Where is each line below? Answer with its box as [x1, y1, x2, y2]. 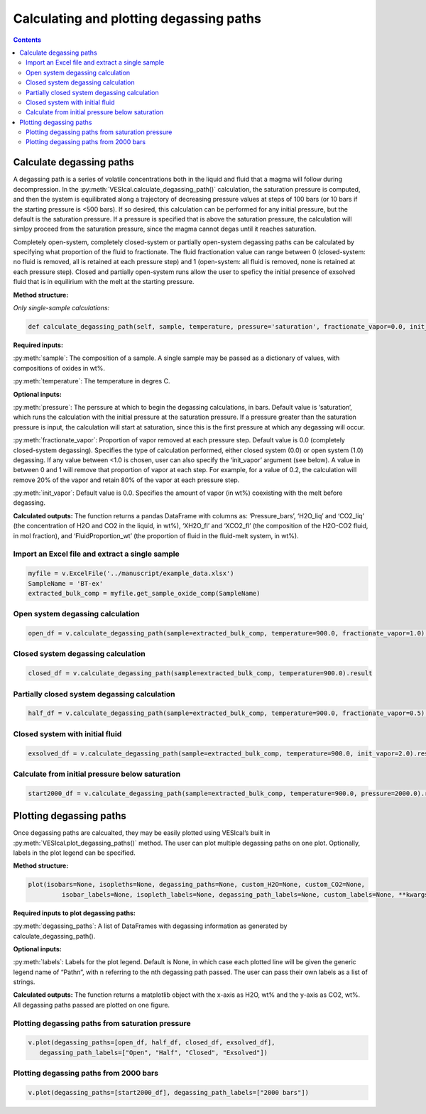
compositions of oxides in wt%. [13, 364, 106, 372]
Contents [13, 36, 42, 44]
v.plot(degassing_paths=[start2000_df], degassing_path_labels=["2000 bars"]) [28, 1088, 309, 1096]
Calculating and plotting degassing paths [13, 11, 262, 26]
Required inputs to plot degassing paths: [13, 909, 136, 917]
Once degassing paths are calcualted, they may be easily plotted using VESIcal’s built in [13, 829, 271, 837]
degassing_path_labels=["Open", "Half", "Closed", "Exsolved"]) [39, 1048, 268, 1056]
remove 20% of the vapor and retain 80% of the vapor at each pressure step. [13, 476, 240, 484]
